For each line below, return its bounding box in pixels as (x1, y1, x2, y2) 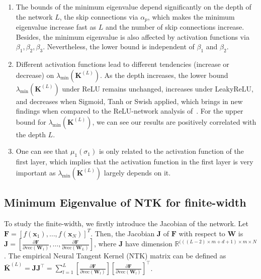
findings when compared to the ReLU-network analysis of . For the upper (16, 106, 243, 116)
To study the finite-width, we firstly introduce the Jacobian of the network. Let (4, 218, 249, 228)
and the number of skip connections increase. (105, 22, 244, 32)
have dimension (125, 238, 172, 249)
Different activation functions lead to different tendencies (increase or (16, 59, 229, 69)
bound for (16, 116, 46, 127)
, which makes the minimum (147, 11, 235, 22)
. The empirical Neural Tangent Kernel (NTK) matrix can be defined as (4, 250, 226, 261)
